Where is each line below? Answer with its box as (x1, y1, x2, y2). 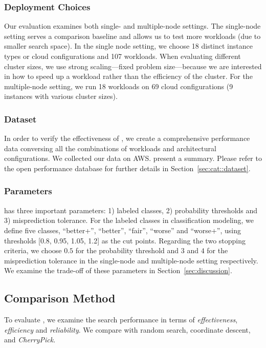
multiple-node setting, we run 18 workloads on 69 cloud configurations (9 (4, 80, 233, 91)
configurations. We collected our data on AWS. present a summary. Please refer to (4, 153, 262, 163)
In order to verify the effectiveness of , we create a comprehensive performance (4, 133, 250, 144)
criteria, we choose (4, 245, 62, 256)
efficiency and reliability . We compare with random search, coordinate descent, (4, 324, 251, 335)
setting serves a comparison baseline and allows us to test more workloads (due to (4, 30, 261, 41)
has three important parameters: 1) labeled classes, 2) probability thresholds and (4, 204, 258, 215)
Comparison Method (4, 290, 116, 306)
